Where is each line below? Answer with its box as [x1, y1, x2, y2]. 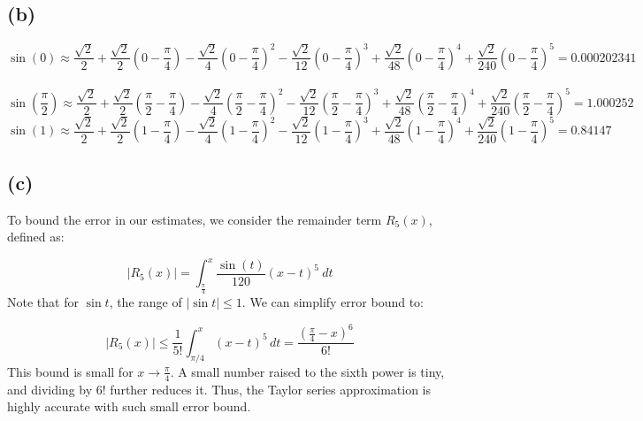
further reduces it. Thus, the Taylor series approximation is [110, 379, 432, 398]
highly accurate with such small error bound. [7, 397, 251, 416]
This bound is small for [7, 362, 134, 380]
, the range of [109, 293, 182, 311]
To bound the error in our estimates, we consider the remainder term [7, 210, 382, 228]
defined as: [7, 227, 65, 246]
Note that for [7, 293, 79, 311]
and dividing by [7, 379, 93, 398]
